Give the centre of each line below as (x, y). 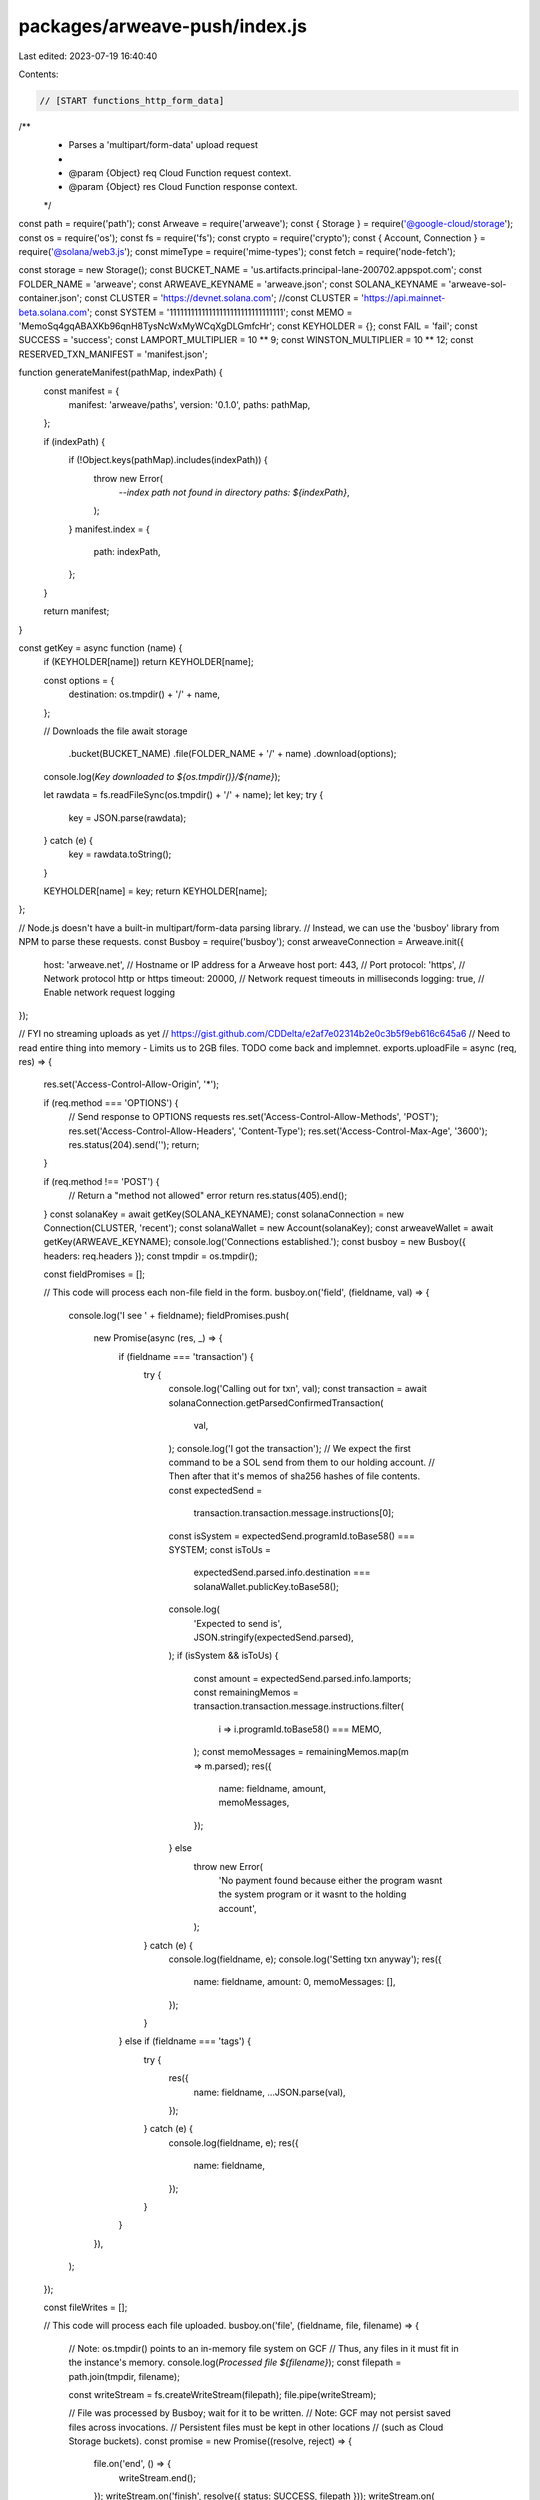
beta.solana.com (53, 312)
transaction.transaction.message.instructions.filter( (299, 1706)
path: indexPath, (127, 552)
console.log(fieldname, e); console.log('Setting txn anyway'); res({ (305, 1959)
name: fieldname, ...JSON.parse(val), (269, 2092)
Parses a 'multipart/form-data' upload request (163, 145)
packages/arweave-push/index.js (162, 26)
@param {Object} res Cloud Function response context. (183, 187)
